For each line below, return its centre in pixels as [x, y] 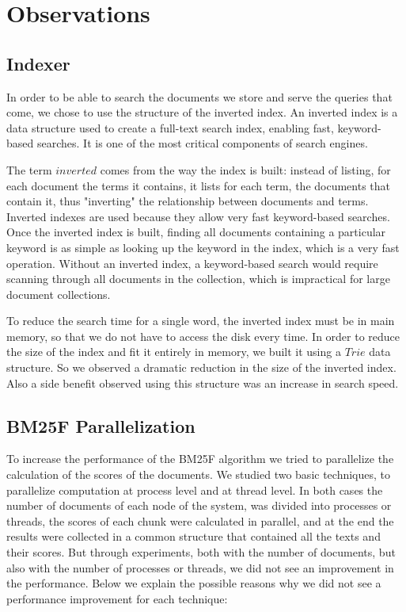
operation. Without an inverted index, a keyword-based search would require [192, 263]
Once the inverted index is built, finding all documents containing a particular [196, 232]
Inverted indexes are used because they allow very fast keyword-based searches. [198, 216]
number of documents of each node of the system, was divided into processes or [199, 505]
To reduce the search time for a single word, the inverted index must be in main [201, 321]
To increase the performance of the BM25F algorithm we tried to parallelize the [200, 459]
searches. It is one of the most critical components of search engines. [202, 143]
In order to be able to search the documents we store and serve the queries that [199, 96]
